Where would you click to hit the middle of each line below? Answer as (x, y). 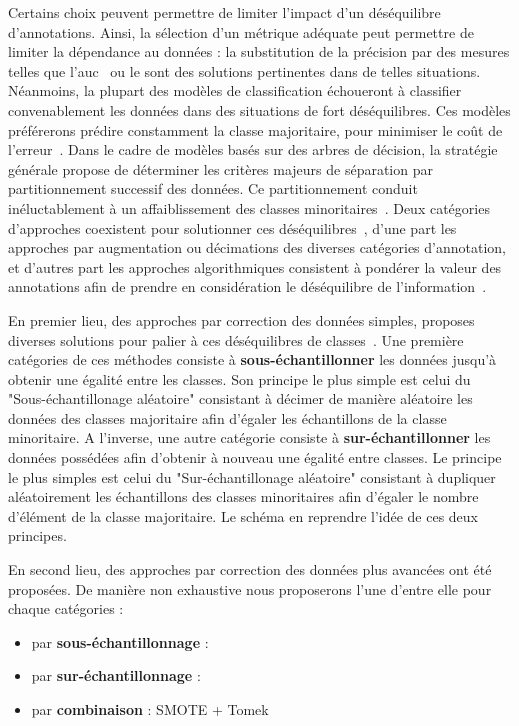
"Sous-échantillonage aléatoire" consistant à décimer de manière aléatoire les (240, 398)
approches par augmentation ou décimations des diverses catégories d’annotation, (257, 247)
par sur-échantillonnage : (116, 675)
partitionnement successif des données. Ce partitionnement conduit (213, 188)
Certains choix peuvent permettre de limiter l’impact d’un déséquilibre (224, 12)
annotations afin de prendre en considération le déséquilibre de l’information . (247, 286)
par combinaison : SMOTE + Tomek (150, 709)
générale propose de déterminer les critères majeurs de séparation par (220, 168)
